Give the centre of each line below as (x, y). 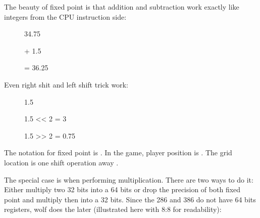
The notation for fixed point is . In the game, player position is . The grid (118, 152)
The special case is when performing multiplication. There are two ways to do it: (129, 179)
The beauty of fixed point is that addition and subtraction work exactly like (122, 7)
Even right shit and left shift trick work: (66, 84)
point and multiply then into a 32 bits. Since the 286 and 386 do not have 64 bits (130, 199)
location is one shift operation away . (61, 162)
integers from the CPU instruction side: (65, 16)
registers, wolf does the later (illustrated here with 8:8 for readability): (113, 209)
